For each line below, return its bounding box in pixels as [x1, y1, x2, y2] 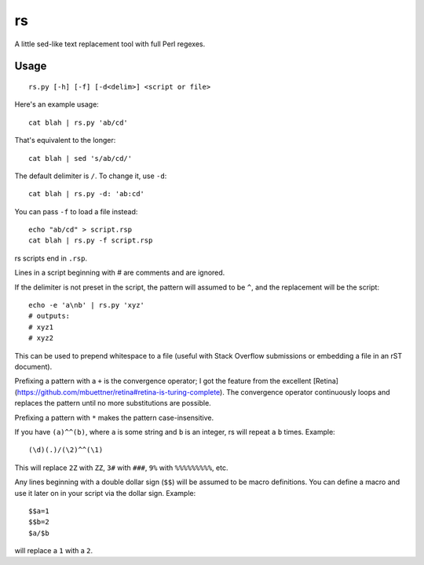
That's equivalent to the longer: [14, 136, 116, 145]
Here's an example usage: [14, 100, 100, 109]
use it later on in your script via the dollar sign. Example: [14, 488, 196, 498]
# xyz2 [28, 334, 54, 343]
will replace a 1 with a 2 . [14, 546, 93, 556]
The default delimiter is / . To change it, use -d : [14, 171, 167, 180]
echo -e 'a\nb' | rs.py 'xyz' [28, 301, 145, 310]
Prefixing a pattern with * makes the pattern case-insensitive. [14, 413, 214, 422]
